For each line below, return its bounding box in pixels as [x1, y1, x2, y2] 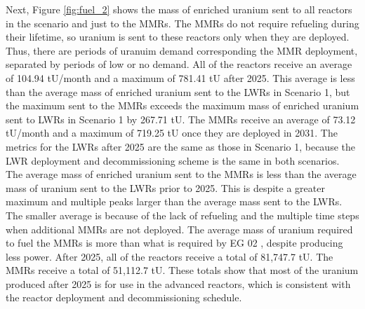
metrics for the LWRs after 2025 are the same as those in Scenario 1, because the [6, 139, 355, 153]
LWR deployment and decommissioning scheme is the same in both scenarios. [6, 153, 340, 167]
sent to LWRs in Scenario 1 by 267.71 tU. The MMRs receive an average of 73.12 [6, 111, 356, 126]
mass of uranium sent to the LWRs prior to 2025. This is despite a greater [6, 180, 325, 195]
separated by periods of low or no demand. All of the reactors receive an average [6, 57, 352, 71]
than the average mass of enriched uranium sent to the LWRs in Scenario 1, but [6, 84, 350, 99]
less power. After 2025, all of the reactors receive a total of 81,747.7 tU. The [6, 249, 333, 263]
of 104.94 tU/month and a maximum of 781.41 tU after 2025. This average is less [6, 70, 355, 85]
